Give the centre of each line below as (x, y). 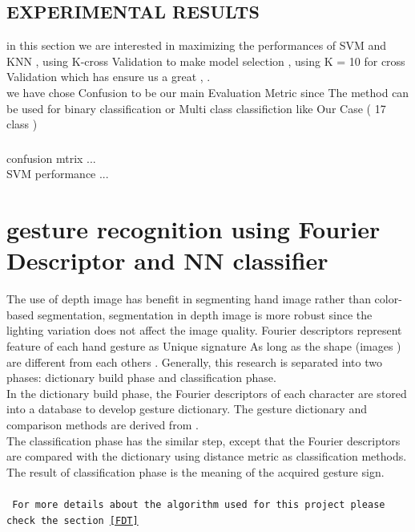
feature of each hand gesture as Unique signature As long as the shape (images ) (204, 345)
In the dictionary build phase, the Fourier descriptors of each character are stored (207, 393)
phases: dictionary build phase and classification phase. (141, 378)
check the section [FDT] (73, 520)
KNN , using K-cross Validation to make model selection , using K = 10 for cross (206, 61)
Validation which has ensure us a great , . (109, 77)
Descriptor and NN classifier (167, 260)
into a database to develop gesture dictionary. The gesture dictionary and (187, 409)
